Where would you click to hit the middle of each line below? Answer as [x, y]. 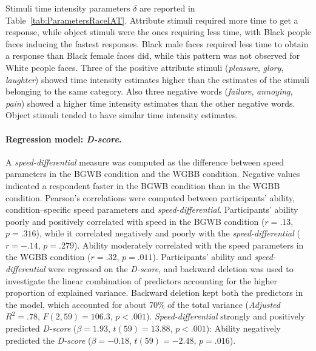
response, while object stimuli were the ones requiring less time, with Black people [158, 32]
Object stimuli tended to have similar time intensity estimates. [122, 115]
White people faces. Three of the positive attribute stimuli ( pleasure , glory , [145, 67]
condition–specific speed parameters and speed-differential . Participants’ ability [152, 209]
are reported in [167, 8]
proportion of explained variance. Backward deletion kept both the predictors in [154, 292]
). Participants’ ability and [202, 257]
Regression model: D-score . [64, 139]
